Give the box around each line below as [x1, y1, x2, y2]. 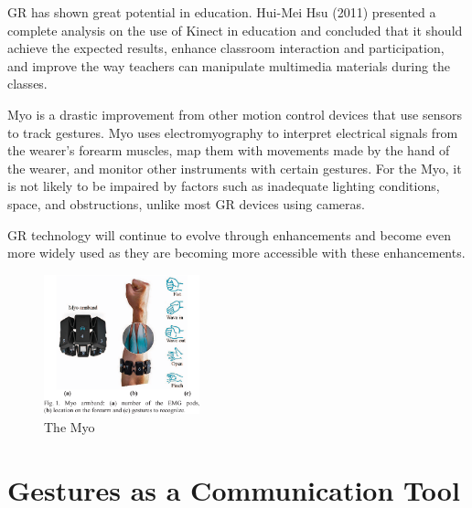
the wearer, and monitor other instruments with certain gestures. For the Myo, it [7, 158, 462, 177]
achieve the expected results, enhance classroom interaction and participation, [7, 38, 445, 58]
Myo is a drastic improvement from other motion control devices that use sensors [7, 104, 462, 123]
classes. [7, 74, 48, 93]
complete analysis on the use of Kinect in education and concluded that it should [7, 20, 463, 39]
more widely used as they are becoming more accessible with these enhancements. [7, 243, 466, 262]
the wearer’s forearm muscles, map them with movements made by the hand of [7, 141, 450, 160]
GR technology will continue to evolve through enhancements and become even [7, 225, 451, 244]
